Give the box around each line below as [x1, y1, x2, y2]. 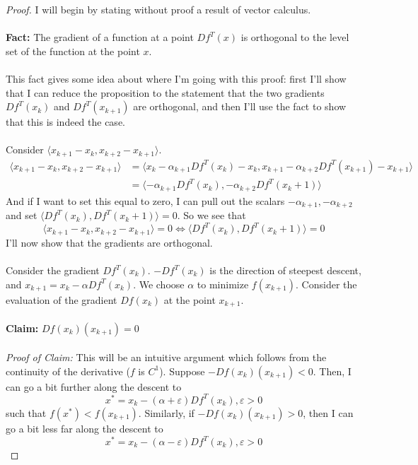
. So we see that [177, 208, 246, 223]
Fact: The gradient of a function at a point [6, 30, 194, 45]
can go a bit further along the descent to [6, 379, 182, 394]
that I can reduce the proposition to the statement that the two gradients [6, 85, 325, 100]
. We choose [133, 276, 185, 291]
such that [6, 405, 47, 420]
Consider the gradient [6, 263, 100, 277]
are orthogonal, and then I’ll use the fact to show [133, 99, 347, 114]
